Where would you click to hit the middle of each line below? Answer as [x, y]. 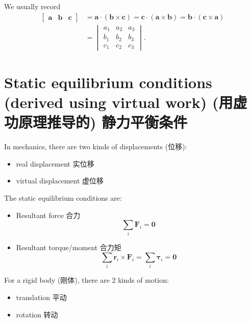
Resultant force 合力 [48, 215]
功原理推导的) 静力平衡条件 [96, 122]
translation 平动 [41, 297]
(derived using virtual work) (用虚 [126, 102]
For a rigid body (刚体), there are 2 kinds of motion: [86, 280]
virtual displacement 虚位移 [60, 181]
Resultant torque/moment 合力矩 [69, 247]
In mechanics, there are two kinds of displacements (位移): [96, 146]
